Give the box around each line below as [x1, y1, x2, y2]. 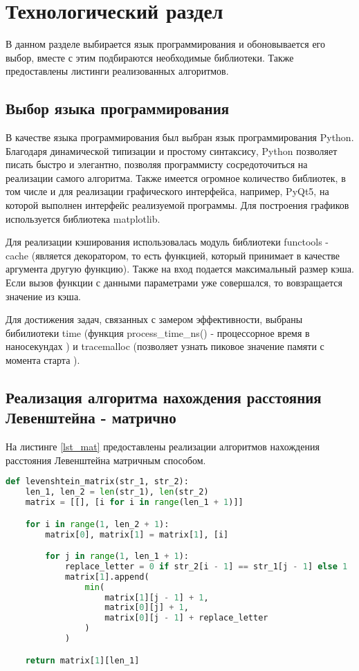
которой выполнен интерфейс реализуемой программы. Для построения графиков [6, 198, 349, 212]
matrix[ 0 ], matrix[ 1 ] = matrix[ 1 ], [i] [45, 529, 229, 540]
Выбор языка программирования [6, 98, 230, 119]
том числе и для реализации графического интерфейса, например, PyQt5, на [6, 184, 329, 199]
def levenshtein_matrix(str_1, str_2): [6, 477, 189, 487]
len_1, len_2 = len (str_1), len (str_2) [25, 487, 209, 497]
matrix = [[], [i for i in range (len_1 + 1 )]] [25, 497, 243, 508]
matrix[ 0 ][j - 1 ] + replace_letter [104, 613, 268, 623]
